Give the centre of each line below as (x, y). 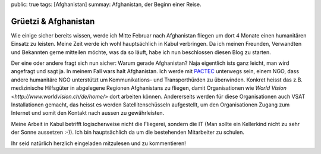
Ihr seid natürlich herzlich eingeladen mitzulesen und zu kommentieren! (99, 143)
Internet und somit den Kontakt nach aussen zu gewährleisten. (88, 113)
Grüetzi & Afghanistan (53, 21)
